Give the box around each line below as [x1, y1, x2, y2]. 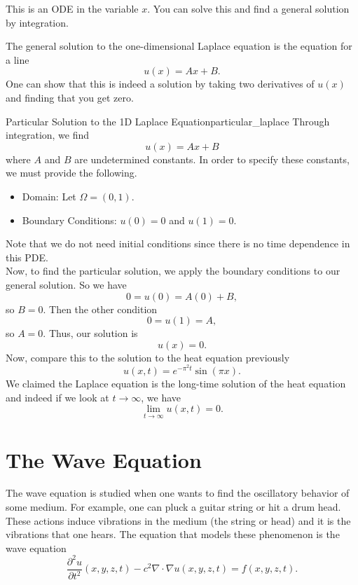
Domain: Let [22, 188, 76, 203]
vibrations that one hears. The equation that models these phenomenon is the [6, 527, 340, 542]
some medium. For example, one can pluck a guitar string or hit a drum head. [6, 500, 341, 514]
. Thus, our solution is [43, 326, 138, 340]
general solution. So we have [6, 277, 127, 291]
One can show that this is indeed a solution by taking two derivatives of [6, 76, 315, 91]
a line [6, 52, 29, 67]
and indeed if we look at [6, 390, 109, 404]
